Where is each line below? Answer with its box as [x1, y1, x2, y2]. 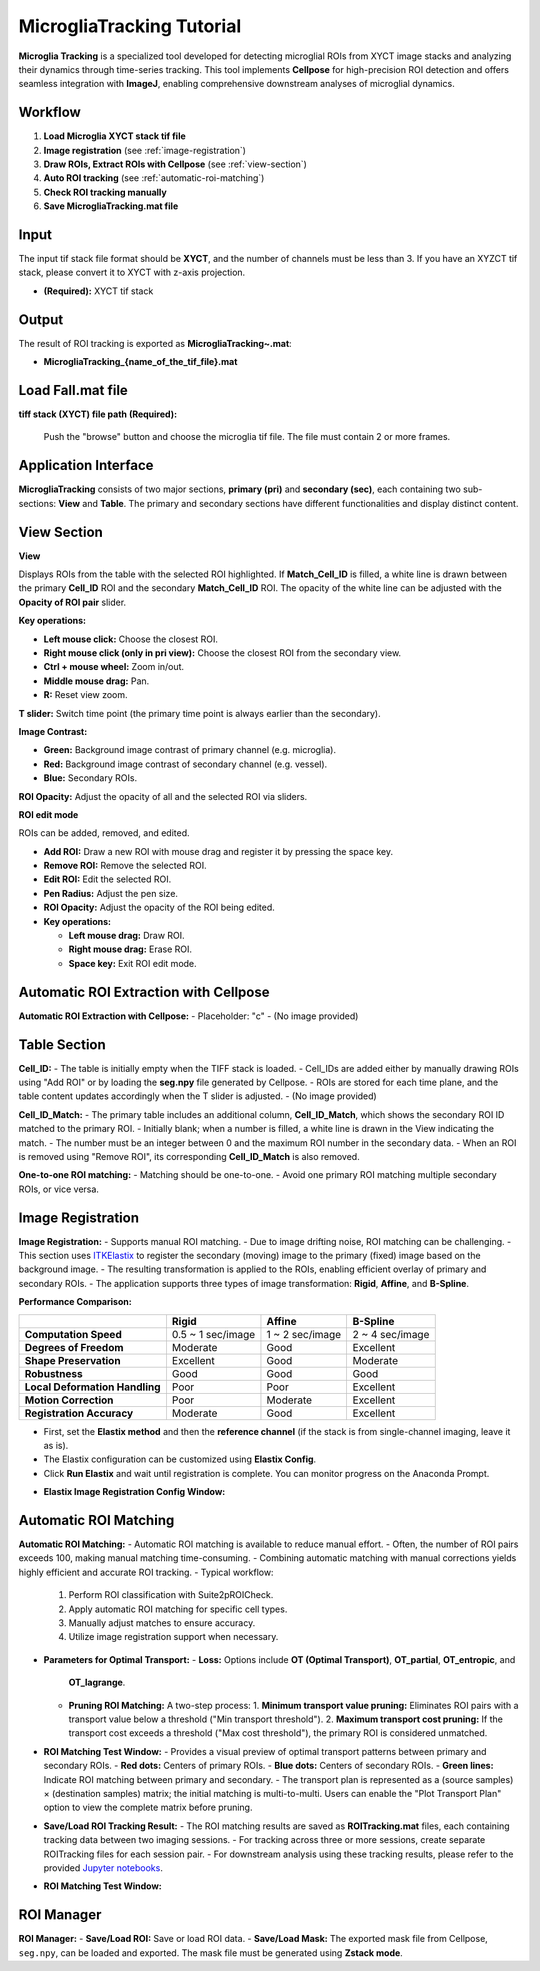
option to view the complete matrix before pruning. [43, 1801, 253, 1814]
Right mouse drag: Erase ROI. [68, 943, 193, 955]
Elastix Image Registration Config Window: [43, 1486, 226, 1498]
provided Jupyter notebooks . [43, 1861, 164, 1874]
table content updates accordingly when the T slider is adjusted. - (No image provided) [18, 1090, 377, 1102]
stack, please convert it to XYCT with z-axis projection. [18, 266, 246, 279]
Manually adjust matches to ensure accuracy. [68, 1617, 256, 1629]
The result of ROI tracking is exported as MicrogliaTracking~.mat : [18, 337, 292, 349]
